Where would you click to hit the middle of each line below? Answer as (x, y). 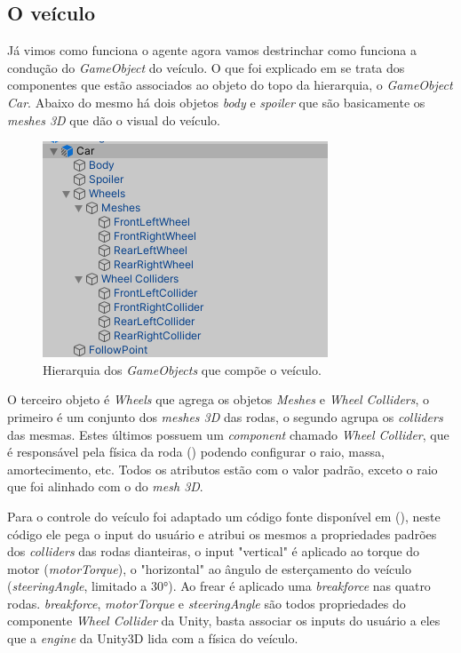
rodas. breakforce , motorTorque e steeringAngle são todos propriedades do (207, 603)
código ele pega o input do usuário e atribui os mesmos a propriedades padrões (222, 534)
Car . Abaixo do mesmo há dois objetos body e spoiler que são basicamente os (216, 102)
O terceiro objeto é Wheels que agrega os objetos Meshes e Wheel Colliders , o (219, 399)
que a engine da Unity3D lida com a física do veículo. (153, 638)
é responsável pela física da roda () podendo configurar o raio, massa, (196, 452)
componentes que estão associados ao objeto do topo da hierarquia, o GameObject (230, 85)
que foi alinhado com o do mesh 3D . (105, 486)
